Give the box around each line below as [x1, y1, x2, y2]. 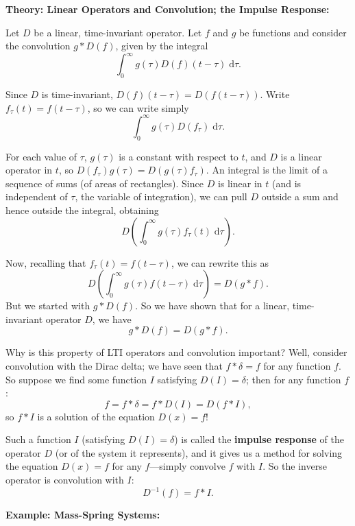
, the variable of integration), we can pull [75, 189, 247, 204]
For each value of [5, 149, 77, 163]
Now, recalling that [5, 255, 86, 270]
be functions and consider [239, 25, 347, 39]
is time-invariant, [41, 87, 113, 101]
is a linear [280, 149, 322, 163]
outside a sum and [261, 189, 339, 204]
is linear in [217, 176, 262, 190]
